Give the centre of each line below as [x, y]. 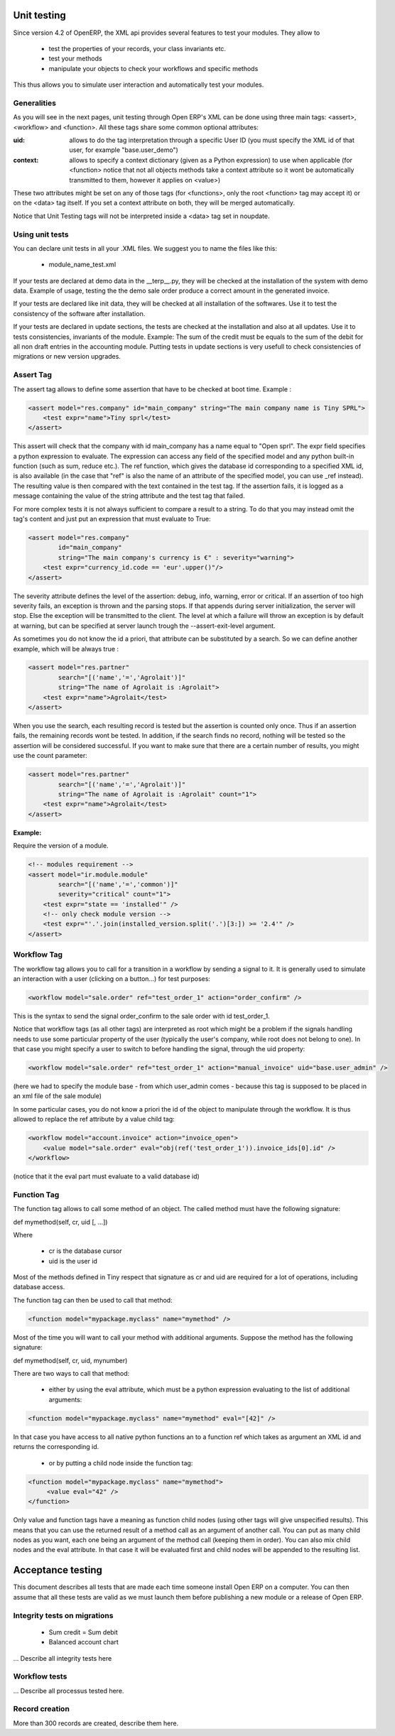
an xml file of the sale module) [58, 1096]
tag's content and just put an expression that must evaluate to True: [112, 519]
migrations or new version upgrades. [67, 357]
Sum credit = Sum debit [83, 1632]
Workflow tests [40, 1676]
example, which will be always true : [66, 649]
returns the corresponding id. [56, 1447]
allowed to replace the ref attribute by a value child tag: [94, 1119]
